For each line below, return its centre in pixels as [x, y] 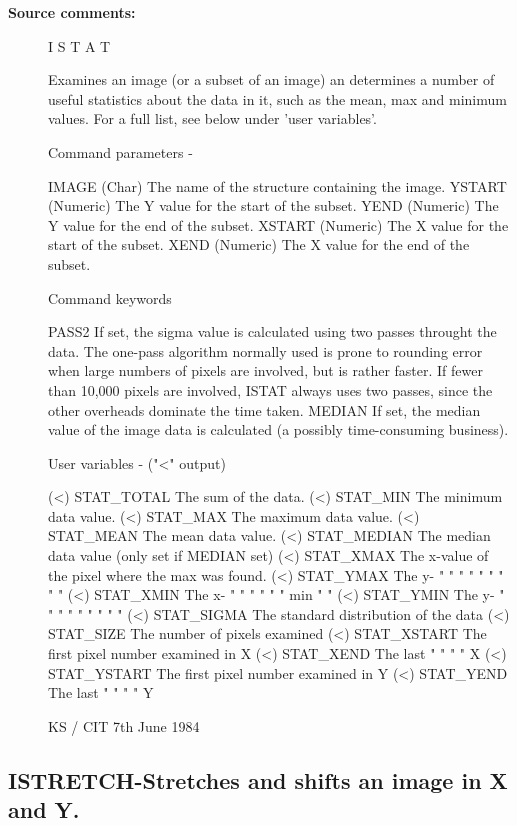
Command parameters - [120, 151]
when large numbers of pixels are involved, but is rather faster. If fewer [265, 370]
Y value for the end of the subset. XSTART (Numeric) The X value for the [278, 224]
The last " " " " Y [101, 692]
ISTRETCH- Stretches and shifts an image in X [258, 779]
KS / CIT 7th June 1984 [124, 725]
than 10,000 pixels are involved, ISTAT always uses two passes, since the [270, 389]
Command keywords [110, 297]
